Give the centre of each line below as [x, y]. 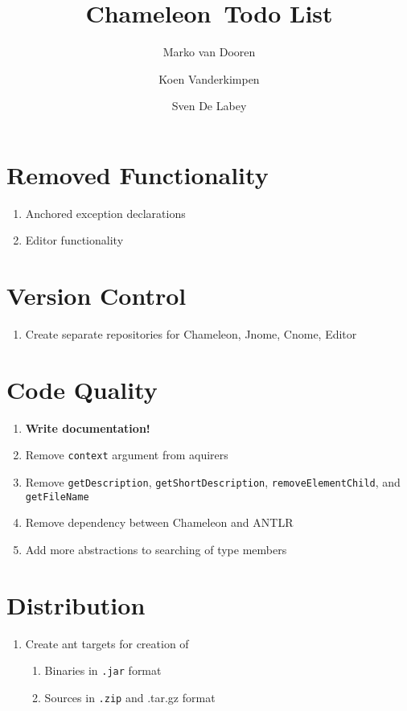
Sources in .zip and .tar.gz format [130, 697]
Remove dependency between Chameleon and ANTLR [159, 522]
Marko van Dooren [209, 52]
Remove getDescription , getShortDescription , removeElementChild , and [213, 482]
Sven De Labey [209, 106]
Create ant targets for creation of [107, 643]
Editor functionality [74, 240]
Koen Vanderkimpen [209, 78]
